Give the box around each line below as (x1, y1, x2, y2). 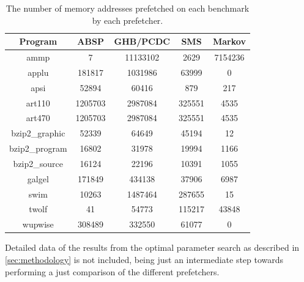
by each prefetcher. (92, 13, 163, 26)
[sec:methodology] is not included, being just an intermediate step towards (5, 253, 284, 265)
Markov (213, 35, 246, 48)
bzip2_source (13, 157, 63, 169)
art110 (26, 96, 50, 109)
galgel (27, 172, 49, 185)
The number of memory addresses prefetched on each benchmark (6, 2, 250, 14)
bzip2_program (9, 142, 67, 155)
